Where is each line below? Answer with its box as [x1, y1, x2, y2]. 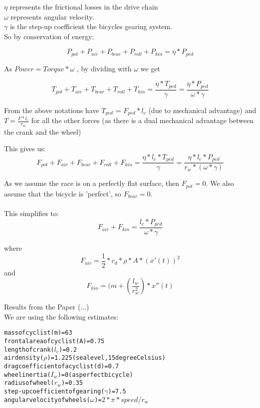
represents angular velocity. [11, 11, 94, 22]
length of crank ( [4, 346, 55, 353]
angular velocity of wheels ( [4, 396, 90, 403]
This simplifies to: [4, 208, 59, 218]
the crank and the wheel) [4, 126, 81, 137]
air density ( [4, 354, 44, 362]
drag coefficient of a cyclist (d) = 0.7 [4, 363, 119, 370]
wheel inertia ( [4, 371, 51, 378]
